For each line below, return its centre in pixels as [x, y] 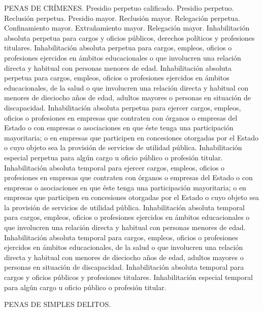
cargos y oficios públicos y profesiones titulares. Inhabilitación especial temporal [128, 277]
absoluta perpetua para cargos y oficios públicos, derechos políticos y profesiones [129, 37]
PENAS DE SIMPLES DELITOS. [58, 304]
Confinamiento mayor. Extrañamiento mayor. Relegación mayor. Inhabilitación [127, 28]
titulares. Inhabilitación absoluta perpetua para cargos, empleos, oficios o [118, 48]
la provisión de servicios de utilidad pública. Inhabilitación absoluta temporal [124, 207]
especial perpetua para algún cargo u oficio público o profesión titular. [113, 157]
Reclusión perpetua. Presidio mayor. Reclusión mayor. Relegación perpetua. [122, 18]
